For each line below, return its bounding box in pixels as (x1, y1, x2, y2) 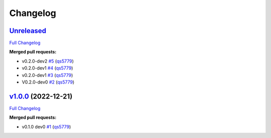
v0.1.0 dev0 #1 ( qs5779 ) (22, 123, 71, 129)
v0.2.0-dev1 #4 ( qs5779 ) (22, 65, 73, 71)
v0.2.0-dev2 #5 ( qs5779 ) (22, 58, 74, 64)
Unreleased (9, 26, 47, 35)
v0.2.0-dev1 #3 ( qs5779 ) (22, 72, 73, 78)
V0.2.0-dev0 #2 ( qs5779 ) (22, 79, 75, 85)
